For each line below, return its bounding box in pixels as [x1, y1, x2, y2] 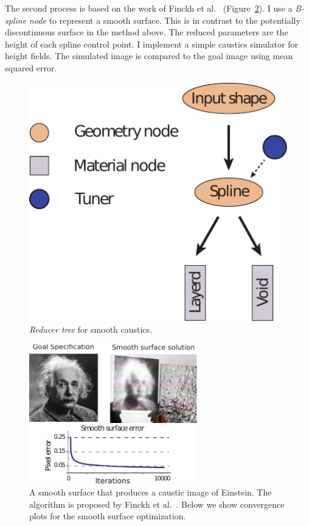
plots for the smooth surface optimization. [29, 510, 186, 522]
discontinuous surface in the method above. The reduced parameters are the [5, 26, 288, 38]
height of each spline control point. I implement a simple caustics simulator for [5, 37, 298, 50]
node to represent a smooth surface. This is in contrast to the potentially [29, 13, 300, 26]
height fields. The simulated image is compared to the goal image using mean [5, 49, 293, 62]
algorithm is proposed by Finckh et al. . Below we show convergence [29, 497, 285, 510]
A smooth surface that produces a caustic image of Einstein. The [29, 486, 272, 499]
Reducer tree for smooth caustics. [29, 323, 153, 336]
